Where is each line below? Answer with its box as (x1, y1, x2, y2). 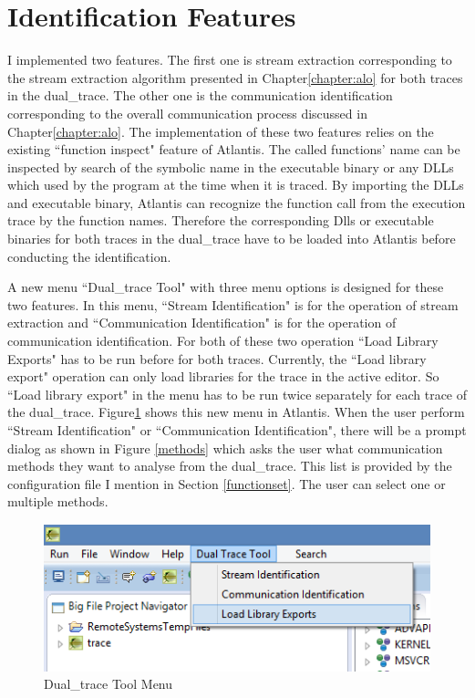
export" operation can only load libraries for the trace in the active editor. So (7, 367, 439, 386)
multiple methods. (7, 492, 108, 511)
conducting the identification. (7, 246, 171, 266)
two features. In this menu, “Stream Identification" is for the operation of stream (7, 295, 459, 314)
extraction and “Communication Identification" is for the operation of (7, 313, 397, 332)
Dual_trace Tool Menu (44, 674, 173, 693)
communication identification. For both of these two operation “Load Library (7, 331, 439, 350)
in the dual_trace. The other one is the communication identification (7, 86, 393, 105)
